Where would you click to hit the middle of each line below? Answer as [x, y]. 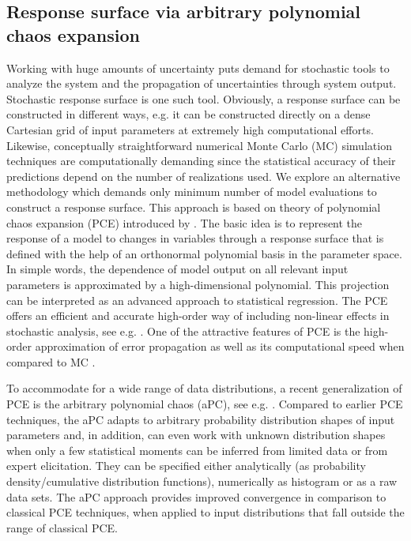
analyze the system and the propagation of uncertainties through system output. [202, 83]
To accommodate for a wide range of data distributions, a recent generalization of [204, 388]
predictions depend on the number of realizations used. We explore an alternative [204, 176]
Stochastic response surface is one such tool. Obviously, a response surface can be [204, 98]
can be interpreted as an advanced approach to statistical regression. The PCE [197, 300]
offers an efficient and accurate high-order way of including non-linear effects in [198, 316]
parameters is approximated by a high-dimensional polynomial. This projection [198, 284]
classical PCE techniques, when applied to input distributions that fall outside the [205, 512]
